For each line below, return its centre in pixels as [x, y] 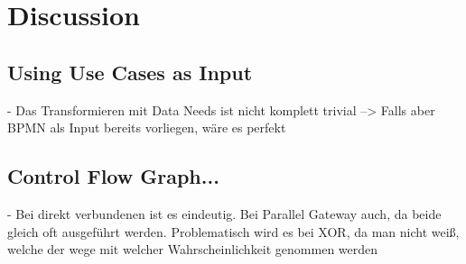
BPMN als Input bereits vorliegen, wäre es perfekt [147, 127]
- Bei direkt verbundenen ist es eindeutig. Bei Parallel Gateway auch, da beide [224, 213]
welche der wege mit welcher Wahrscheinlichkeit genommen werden [193, 249]
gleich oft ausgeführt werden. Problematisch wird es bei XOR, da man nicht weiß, [233, 231]
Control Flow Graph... [113, 176]
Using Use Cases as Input [130, 72]
